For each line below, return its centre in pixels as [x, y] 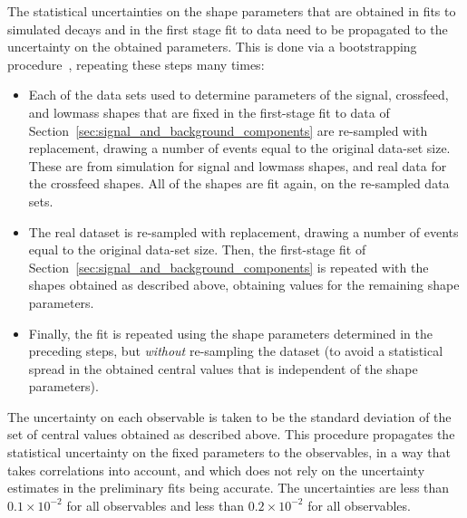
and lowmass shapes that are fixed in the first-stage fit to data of [209, 112]
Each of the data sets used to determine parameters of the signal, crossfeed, [238, 95]
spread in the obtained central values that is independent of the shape [223, 368]
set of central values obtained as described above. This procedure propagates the [231, 434]
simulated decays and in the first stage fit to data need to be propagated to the [228, 29]
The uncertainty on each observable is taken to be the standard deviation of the [229, 416]
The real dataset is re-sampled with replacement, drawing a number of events [243, 231]
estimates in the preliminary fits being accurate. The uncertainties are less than [229, 488]
